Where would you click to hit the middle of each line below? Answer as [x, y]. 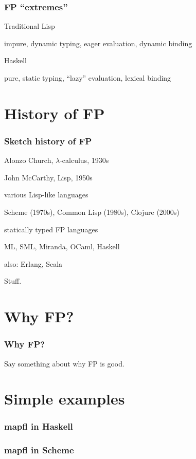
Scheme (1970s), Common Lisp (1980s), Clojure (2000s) [92, 212]
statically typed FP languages [51, 229]
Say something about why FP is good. [64, 363]
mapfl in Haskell [39, 426]
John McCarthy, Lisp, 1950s [48, 177]
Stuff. [13, 281]
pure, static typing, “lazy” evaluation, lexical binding [88, 78]
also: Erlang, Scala [33, 263]
